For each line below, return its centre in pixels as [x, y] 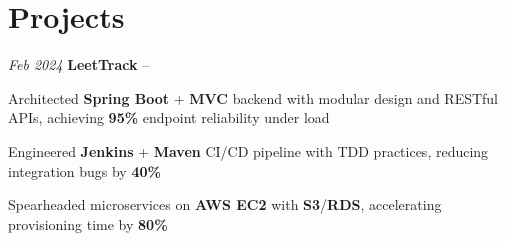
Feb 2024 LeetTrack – [79, 64]
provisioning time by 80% [88, 223]
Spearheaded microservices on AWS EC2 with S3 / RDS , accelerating [225, 204]
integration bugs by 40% [84, 170]
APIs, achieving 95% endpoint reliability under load [169, 117]
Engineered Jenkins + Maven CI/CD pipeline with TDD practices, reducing [248, 150]
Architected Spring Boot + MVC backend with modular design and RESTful [253, 97]
